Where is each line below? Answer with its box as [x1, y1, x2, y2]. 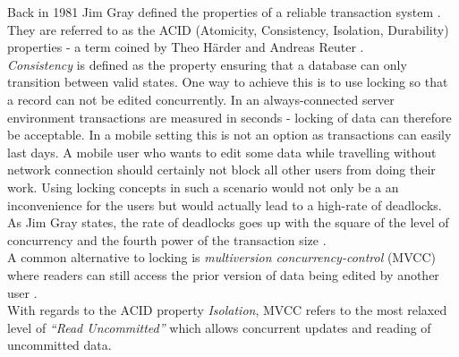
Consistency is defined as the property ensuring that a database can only [7, 55, 407, 73]
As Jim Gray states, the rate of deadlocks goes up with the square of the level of [7, 213, 449, 232]
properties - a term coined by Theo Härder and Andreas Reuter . [7, 38, 364, 56]
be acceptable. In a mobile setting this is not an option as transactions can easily [7, 125, 452, 144]
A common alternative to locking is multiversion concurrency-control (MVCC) [7, 248, 436, 267]
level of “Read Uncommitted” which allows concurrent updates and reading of [7, 318, 431, 336]
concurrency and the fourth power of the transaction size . [7, 230, 327, 249]
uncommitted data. [7, 336, 112, 354]
